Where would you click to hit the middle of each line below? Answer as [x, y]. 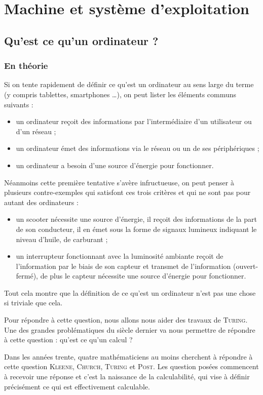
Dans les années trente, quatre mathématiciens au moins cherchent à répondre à [128, 356]
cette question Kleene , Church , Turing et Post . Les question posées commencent [131, 366]
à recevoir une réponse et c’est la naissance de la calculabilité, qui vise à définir [127, 377]
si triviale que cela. [33, 303]
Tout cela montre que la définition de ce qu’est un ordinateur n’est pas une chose [130, 292]
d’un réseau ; [36, 131]
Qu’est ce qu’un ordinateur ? [81, 40]
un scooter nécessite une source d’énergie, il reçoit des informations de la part [136, 219]
